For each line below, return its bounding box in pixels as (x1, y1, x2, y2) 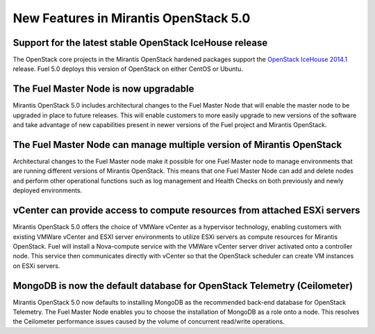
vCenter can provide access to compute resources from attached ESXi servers (12, 205, 360, 217)
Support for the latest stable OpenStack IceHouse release (12, 37, 268, 49)
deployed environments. (12, 186, 83, 194)
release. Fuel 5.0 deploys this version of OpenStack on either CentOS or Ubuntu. (12, 65, 243, 73)
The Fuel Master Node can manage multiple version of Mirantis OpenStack (12, 139, 342, 151)
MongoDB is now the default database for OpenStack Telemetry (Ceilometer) (12, 280, 353, 292)
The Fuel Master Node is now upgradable (12, 83, 194, 95)
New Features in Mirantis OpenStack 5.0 (12, 10, 251, 26)
